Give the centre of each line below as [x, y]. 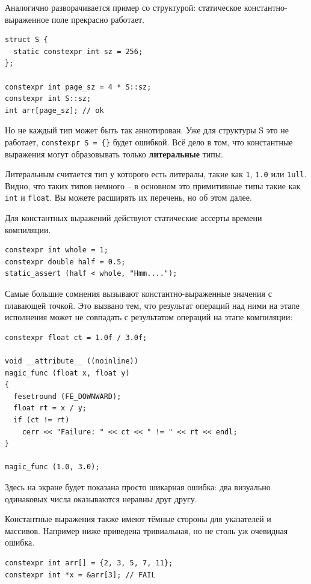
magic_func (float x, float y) [67, 373]
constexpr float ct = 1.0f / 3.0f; [76, 337]
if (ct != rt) [42, 420]
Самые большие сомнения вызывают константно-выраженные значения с [138, 294]
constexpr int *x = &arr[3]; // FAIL [80, 575]
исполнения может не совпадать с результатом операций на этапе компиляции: [149, 317]
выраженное [27, 19]
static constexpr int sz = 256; [78, 51]
